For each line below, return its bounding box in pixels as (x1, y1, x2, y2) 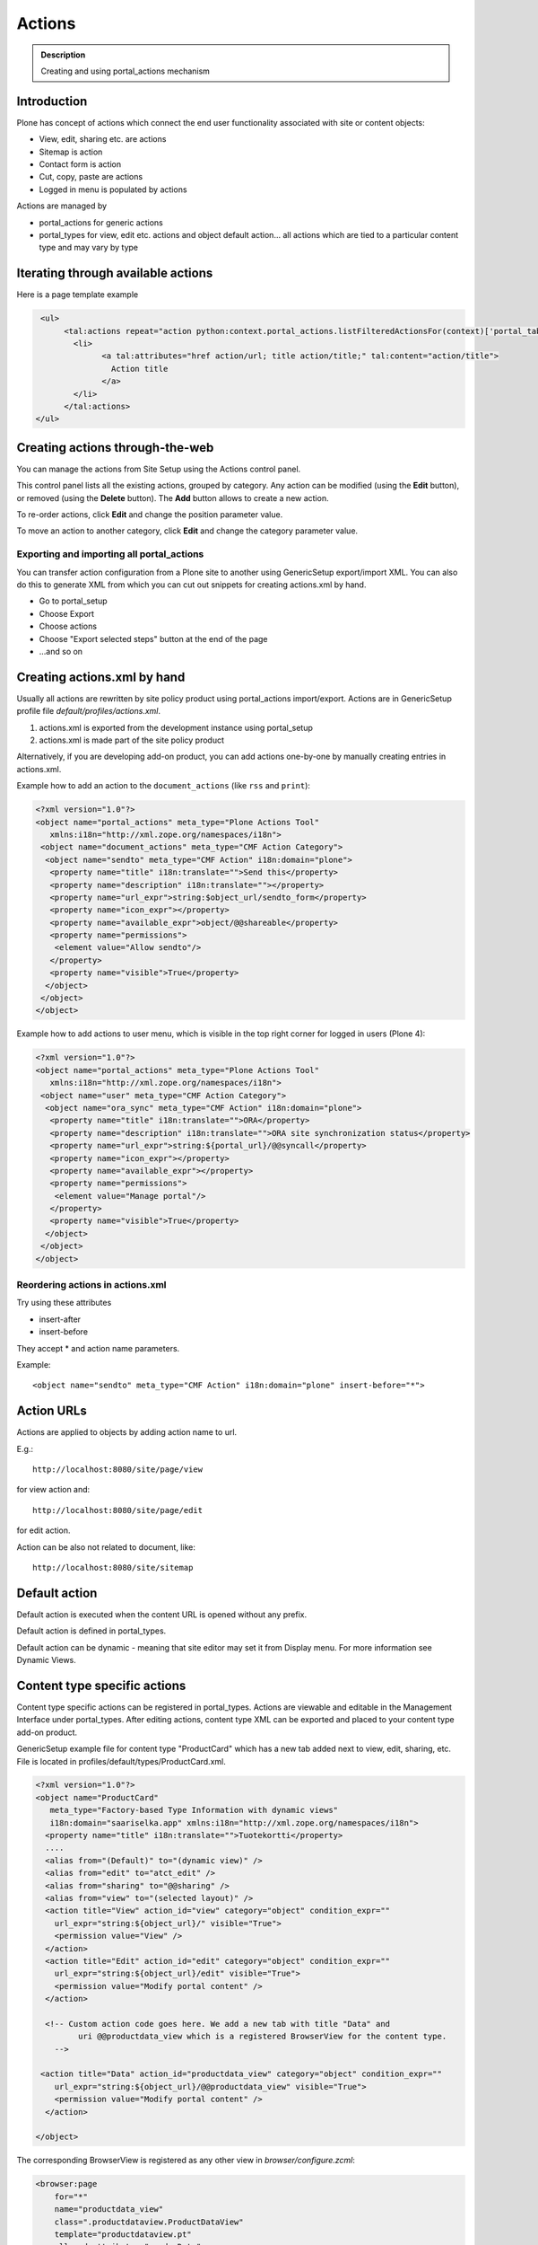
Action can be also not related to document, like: (16, 1541, 196, 1553)
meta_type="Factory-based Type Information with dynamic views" (49, 1805, 339, 1816)
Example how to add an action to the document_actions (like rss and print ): (16, 780, 311, 791)
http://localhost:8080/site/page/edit (32, 1505, 204, 1515)
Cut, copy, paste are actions (39, 172, 143, 182)
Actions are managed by (16, 200, 108, 211)
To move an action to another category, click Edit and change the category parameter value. (16, 525, 359, 536)
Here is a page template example (16, 289, 139, 300)
